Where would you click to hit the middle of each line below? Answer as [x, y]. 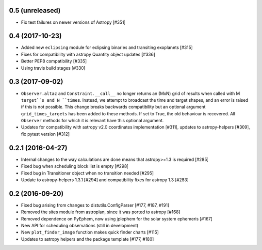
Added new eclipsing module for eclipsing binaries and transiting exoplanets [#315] [107, 47]
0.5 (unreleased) [35, 10]
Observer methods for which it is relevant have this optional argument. [92, 121]
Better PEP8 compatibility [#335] [54, 61]
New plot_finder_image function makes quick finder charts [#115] [90, 232]
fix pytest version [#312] [45, 134]
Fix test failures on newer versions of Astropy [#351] [73, 22]
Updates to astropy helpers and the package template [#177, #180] [88, 239]
